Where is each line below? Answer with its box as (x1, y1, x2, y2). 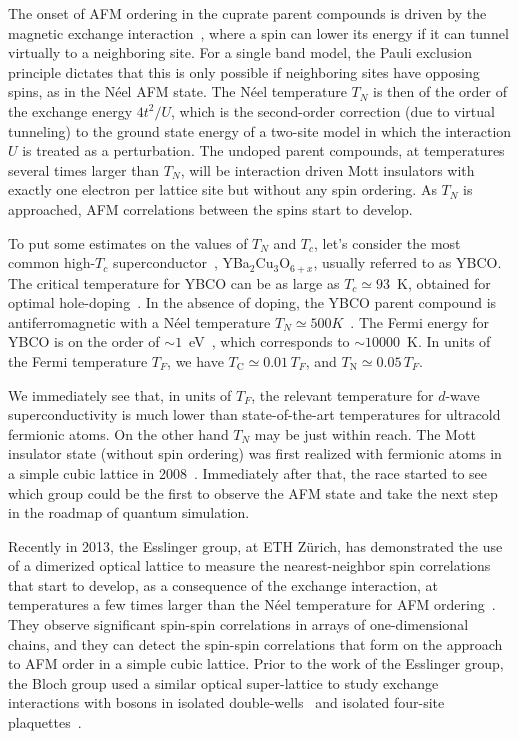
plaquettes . (8, 712, 82, 733)
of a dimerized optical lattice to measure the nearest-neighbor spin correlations (8, 555, 491, 576)
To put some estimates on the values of (8, 232, 248, 253)
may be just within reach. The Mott (254, 423, 476, 444)
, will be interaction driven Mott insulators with (180, 159, 475, 180)
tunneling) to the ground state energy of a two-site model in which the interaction (8, 120, 512, 141)
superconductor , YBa (112, 252, 250, 273)
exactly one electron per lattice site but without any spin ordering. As (8, 179, 437, 200)
